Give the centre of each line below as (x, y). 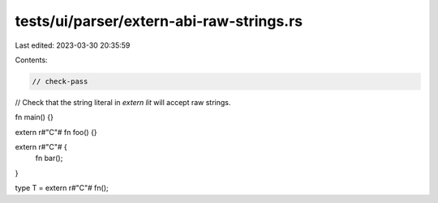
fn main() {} (34, 117)
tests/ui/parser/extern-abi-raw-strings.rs (159, 21)
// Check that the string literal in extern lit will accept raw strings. (123, 102)
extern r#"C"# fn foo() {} (56, 132)
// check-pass (60, 81)
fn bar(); (49, 159)
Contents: (31, 60)
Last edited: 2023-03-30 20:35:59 (73, 45)
